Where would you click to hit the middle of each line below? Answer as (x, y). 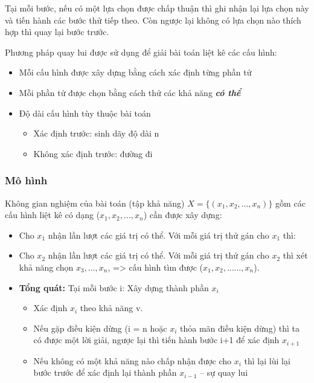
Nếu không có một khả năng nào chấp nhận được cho (133, 360)
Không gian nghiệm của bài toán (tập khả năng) (95, 203)
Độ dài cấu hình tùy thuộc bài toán (85, 113)
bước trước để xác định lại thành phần (105, 372)
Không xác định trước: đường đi (93, 153)
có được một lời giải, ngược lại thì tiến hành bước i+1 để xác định (156, 340)
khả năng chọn (46, 267)
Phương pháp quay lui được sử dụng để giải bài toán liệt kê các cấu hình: (141, 52)
